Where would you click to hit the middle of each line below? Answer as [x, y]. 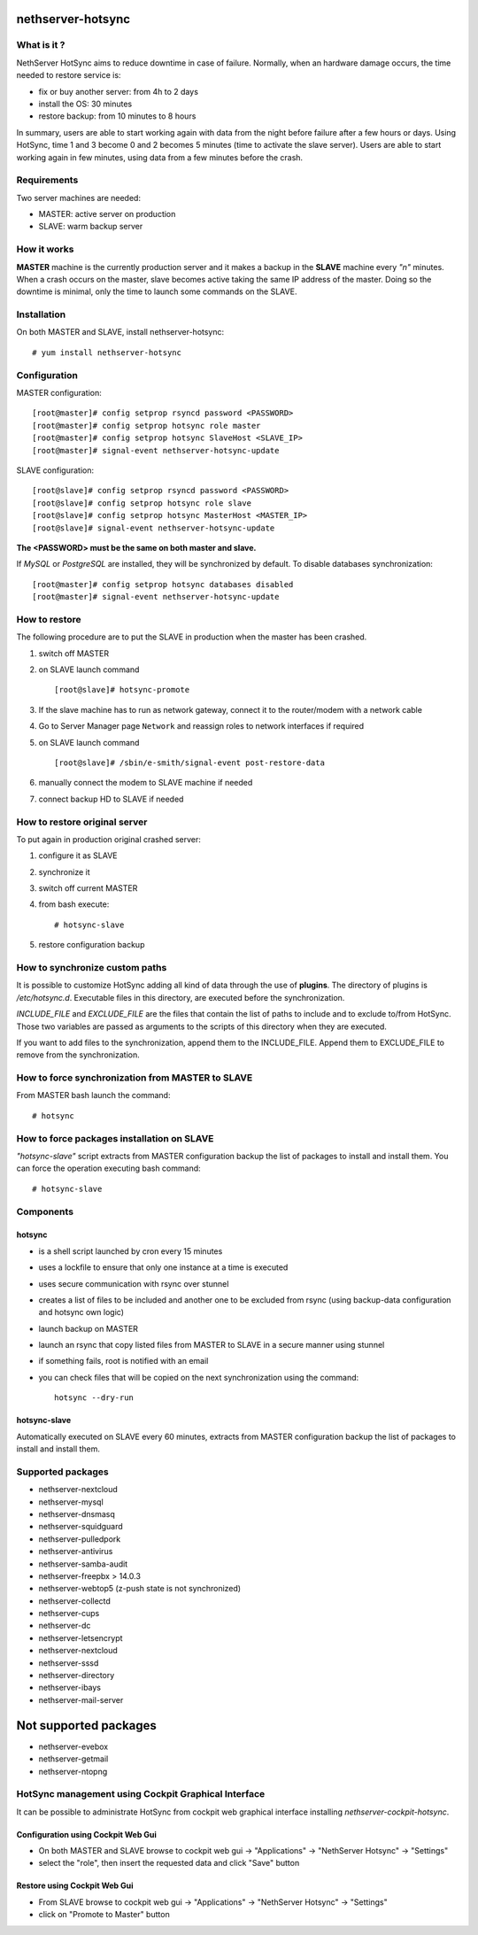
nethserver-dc [65, 1626]
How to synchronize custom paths [92, 967]
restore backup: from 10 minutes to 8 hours [117, 116]
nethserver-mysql [71, 1502]
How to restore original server [82, 822]
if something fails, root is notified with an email [123, 1361]
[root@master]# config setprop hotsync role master [146, 426]
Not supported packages [86, 1726]
